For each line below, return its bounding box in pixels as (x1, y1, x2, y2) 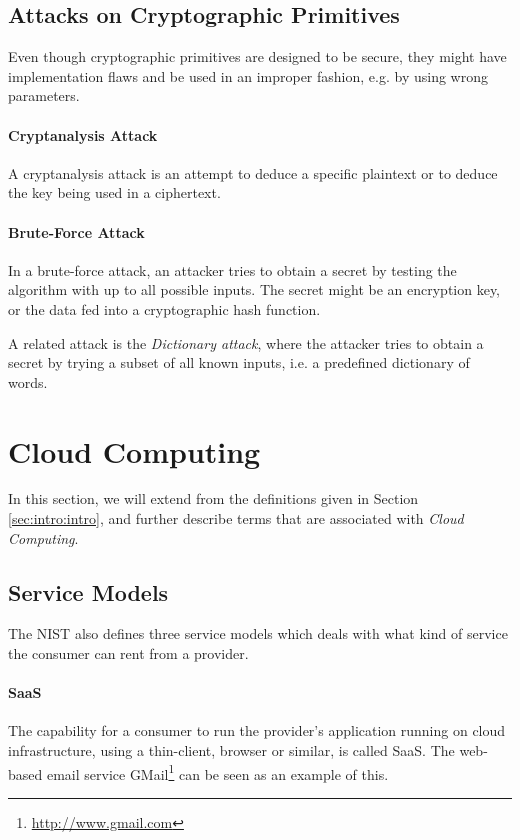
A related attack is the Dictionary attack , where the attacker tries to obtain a (8, 332, 484, 353)
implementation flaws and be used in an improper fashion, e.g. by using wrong (8, 65, 488, 86)
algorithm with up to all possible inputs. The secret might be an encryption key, (8, 279, 500, 300)
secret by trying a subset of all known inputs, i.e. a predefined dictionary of (8, 352, 470, 373)
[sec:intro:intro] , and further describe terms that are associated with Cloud (8, 508, 464, 529)
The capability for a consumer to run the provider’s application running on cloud (8, 720, 506, 741)
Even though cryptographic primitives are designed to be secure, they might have (8, 46, 507, 67)
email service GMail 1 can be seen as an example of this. (46, 760, 389, 784)
